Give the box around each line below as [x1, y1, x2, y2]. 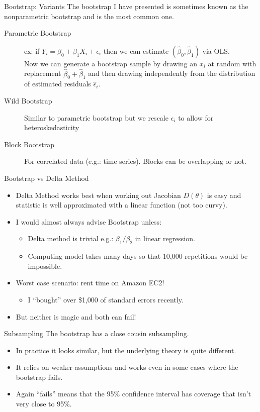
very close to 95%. [16, 398, 72, 409]
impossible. [28, 260, 62, 271]
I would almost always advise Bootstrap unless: [16, 216, 162, 227]
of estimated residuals [24, 78, 91, 89]
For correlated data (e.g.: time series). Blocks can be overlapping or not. [24, 156, 246, 166]
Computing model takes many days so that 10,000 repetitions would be [28, 251, 248, 261]
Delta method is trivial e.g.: [28, 233, 114, 244]
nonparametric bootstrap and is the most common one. [4, 11, 174, 21]
